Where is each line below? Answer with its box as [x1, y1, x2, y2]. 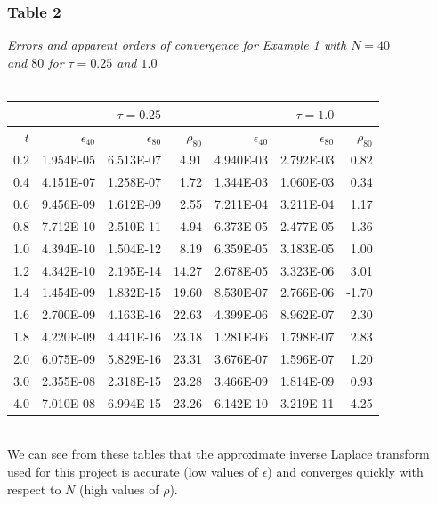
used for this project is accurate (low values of [7, 461, 258, 480]
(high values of [78, 479, 159, 498]
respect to [7, 479, 61, 498]
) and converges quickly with [267, 461, 424, 480]
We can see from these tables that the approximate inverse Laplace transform [7, 445, 430, 463]
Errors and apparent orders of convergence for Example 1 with [7, 36, 347, 54]
